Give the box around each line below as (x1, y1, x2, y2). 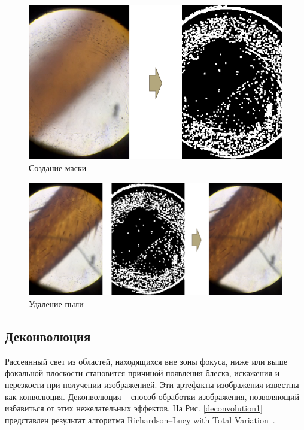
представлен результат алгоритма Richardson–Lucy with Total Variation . (5, 413, 275, 426)
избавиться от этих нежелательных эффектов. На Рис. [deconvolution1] (5, 402, 263, 414)
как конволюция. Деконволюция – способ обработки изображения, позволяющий (5, 390, 300, 402)
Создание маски (29, 162, 87, 174)
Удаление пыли (29, 298, 84, 310)
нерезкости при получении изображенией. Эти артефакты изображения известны (5, 378, 299, 390)
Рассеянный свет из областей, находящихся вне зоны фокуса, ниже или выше (5, 355, 288, 367)
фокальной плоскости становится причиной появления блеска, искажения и (5, 367, 280, 379)
